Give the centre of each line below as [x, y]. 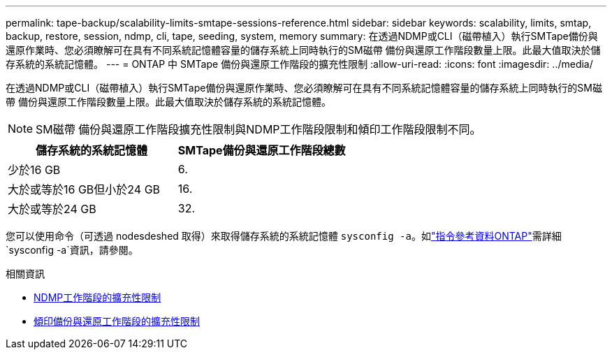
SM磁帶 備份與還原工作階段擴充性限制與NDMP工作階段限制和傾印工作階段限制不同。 [258, 129]
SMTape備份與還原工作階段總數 [262, 150]
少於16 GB [34, 170]
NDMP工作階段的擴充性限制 [97, 297]
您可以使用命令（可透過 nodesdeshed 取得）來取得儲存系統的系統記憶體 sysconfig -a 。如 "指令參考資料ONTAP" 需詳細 [284, 236]
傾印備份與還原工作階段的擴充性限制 [117, 321]
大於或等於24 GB [52, 209]
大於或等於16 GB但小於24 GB [84, 189]
